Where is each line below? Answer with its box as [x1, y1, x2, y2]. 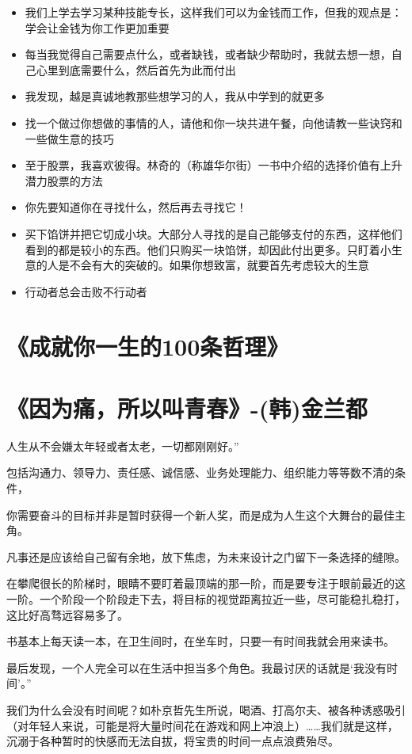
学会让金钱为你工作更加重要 [25, 19, 170, 36]
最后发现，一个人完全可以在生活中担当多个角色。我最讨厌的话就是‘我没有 [6, 659, 387, 676]
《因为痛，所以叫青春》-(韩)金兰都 [6, 391, 368, 424]
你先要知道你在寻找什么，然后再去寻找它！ [25, 199, 247, 215]
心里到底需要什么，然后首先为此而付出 [36, 61, 236, 78]
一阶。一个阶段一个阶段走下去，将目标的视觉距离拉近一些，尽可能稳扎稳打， [6, 590, 406, 607]
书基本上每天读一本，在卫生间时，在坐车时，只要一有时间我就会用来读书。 [6, 633, 395, 649]
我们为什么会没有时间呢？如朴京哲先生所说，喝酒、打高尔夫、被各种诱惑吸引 [6, 701, 406, 718]
